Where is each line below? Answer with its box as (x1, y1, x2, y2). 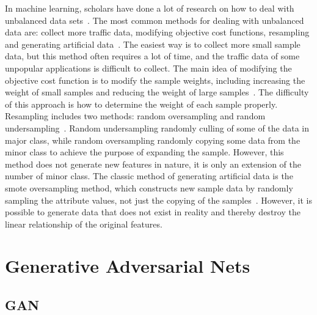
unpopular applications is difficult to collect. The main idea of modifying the (5, 61, 292, 74)
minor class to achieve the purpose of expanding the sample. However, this (5, 146, 284, 158)
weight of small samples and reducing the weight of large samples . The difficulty (5, 86, 309, 98)
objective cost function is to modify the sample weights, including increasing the (5, 73, 305, 86)
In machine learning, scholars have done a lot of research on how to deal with (5, 2, 294, 14)
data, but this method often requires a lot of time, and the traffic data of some (5, 50, 300, 62)
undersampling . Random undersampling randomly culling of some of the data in (5, 121, 310, 134)
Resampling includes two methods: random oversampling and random (5, 109, 266, 122)
